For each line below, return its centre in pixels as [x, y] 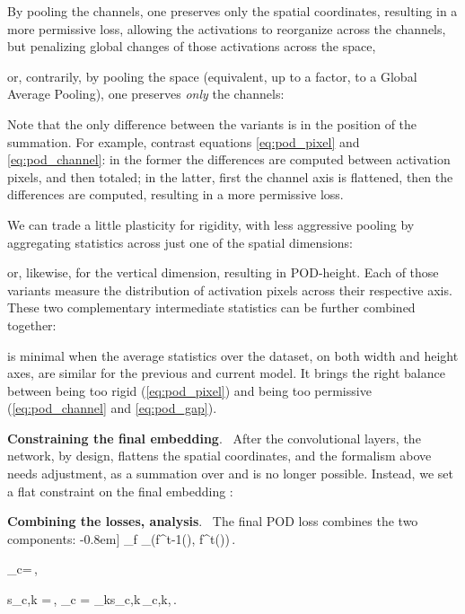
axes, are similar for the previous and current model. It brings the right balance [226, 373]
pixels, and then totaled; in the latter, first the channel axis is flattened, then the [230, 176]
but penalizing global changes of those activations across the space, [192, 46]
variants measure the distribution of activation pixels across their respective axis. [230, 289]
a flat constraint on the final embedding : [120, 491]
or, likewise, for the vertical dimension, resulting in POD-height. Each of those [223, 272]
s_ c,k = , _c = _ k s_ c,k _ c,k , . [92, 599]
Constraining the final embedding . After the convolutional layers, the [214, 438]
